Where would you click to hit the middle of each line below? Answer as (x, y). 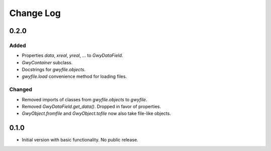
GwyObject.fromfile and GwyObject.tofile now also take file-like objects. (96, 113)
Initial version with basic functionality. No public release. (80, 140)
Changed (21, 89)
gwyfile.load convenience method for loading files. (75, 77)
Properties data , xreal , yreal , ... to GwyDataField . (73, 56)
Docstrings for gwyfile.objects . (54, 70)
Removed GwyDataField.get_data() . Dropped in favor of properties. (92, 107)
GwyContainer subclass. (47, 62)
